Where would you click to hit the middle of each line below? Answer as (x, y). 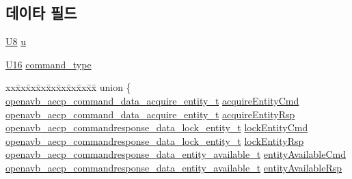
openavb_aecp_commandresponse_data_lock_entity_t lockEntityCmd (157, 127)
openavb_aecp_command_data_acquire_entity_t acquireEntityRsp (150, 114)
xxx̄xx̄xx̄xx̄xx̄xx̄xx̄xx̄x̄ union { (68, 87)
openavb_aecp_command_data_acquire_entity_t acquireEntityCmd (152, 100)
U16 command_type (49, 64)
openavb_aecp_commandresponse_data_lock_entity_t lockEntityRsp (155, 140)
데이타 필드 (41, 13)
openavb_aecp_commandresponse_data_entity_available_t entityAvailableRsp (174, 167)
